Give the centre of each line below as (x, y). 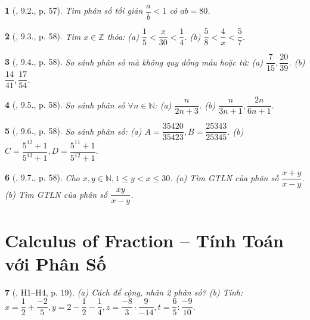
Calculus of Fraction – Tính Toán (144, 240)
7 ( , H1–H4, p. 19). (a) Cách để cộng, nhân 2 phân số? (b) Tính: (124, 292)
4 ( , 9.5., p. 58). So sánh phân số (65, 105)
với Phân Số (56, 263)
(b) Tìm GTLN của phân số (56, 194)
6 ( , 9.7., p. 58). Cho (42, 177)
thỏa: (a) (123, 36)
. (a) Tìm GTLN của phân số (224, 177)
